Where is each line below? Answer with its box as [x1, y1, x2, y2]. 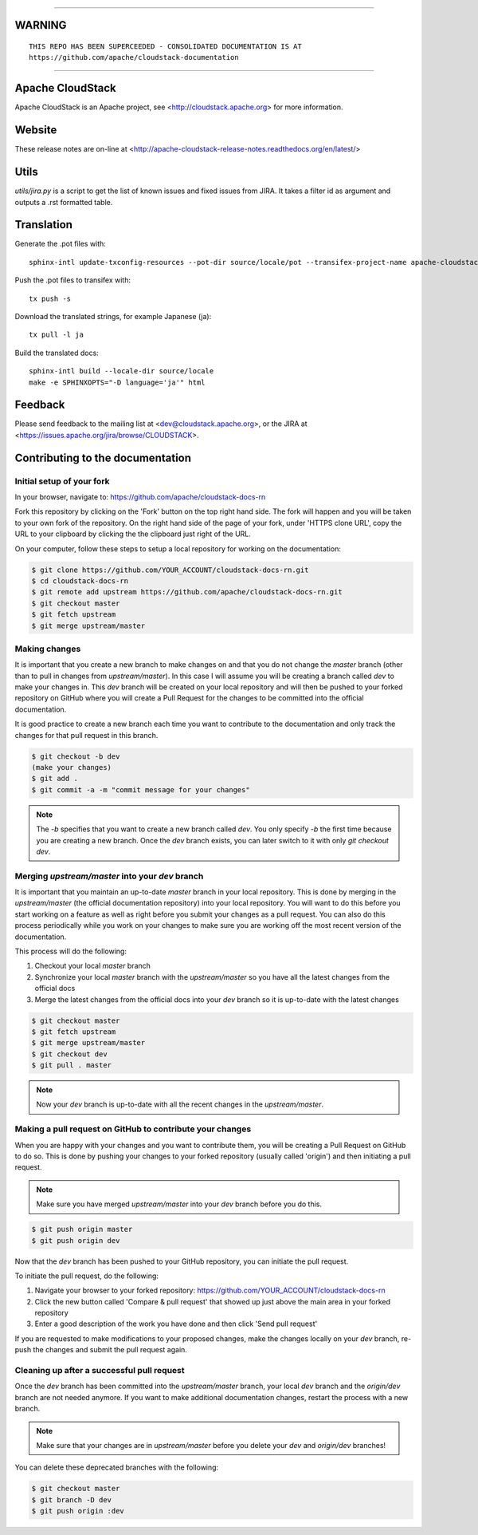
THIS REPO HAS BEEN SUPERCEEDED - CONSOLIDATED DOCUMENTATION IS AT [29, 42, 302, 51]
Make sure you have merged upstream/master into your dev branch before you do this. [36, 1199, 323, 1209]
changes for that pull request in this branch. [14, 730, 159, 740]
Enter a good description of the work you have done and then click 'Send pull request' [34, 1319, 318, 1328]
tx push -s [29, 294, 72, 303]
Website [14, 124, 57, 137]
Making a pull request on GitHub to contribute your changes [14, 1123, 252, 1134]
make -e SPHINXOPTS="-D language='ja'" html [29, 377, 206, 387]
